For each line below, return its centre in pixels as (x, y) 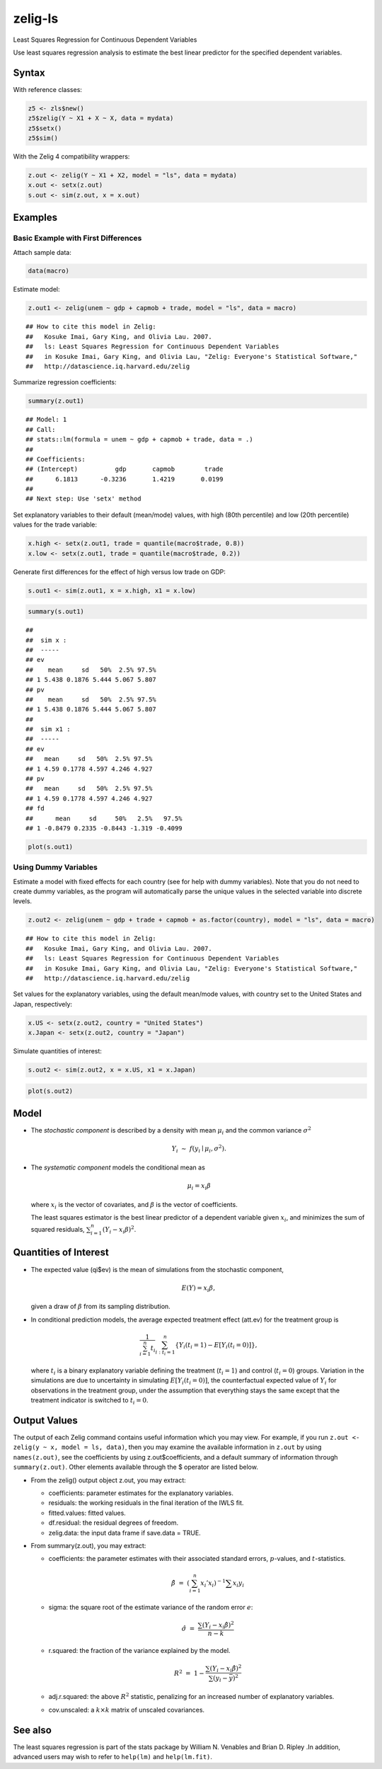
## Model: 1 (46, 420)
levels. (22, 901)
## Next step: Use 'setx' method (83, 499)
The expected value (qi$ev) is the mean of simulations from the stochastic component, (157, 1269)
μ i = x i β (199, 1187)
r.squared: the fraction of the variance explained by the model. (139, 1650)
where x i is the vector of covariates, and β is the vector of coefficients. (134, 1205)
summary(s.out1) (56, 612)
